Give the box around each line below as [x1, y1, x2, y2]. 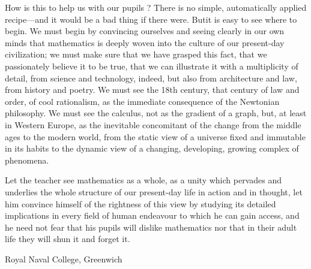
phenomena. [5, 153, 49, 166]
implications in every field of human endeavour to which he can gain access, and [5, 209, 300, 222]
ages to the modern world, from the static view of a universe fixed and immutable [5, 130, 306, 143]
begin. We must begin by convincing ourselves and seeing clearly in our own [5, 25, 285, 37]
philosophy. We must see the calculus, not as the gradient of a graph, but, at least [5, 107, 307, 119]
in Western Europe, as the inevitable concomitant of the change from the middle [5, 118, 301, 131]
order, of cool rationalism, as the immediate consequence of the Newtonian [5, 95, 280, 107]
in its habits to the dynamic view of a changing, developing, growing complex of [5, 142, 299, 155]
